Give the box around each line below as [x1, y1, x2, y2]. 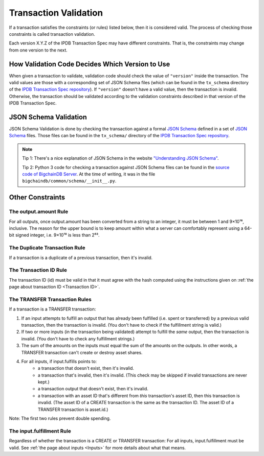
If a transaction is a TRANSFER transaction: [9, 306, 96, 312]
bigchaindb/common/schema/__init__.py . [22, 178, 117, 184]
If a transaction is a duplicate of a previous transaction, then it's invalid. [9, 255, 153, 261]
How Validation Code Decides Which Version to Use [9, 60, 170, 68]
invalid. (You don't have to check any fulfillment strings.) [21, 336, 135, 341]
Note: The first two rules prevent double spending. [9, 415, 111, 421]
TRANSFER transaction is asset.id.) [38, 407, 109, 412]
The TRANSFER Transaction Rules [9, 296, 92, 303]
